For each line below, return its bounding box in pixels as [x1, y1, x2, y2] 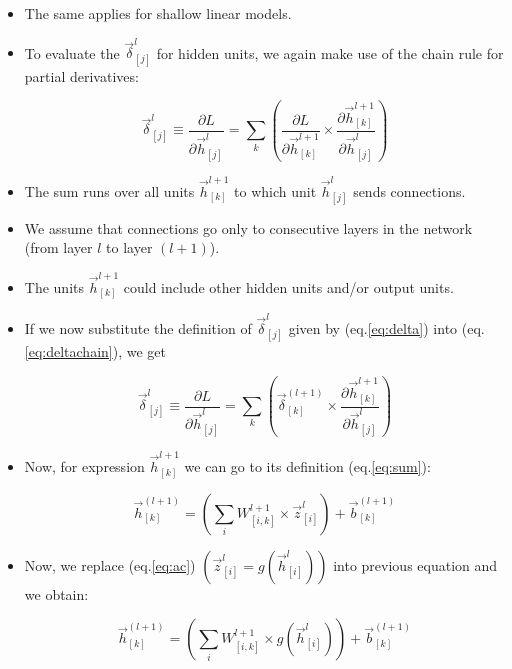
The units [24, 276, 84, 297]
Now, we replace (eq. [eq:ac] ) [24, 554, 196, 575]
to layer [106, 237, 153, 258]
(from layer [24, 237, 93, 258]
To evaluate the [24, 42, 120, 63]
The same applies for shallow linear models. [24, 3, 292, 23]
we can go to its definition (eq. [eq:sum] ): [184, 456, 431, 477]
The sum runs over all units [24, 180, 195, 201]
